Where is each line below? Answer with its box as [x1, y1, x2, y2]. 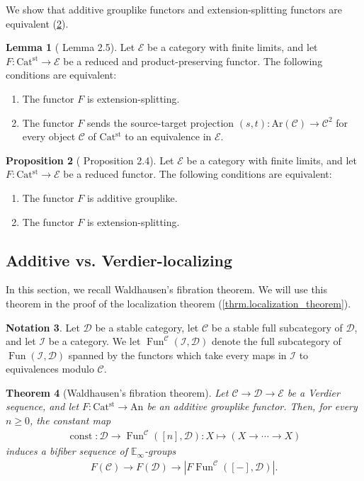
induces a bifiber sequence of [6, 443, 127, 458]
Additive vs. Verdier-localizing [6, 249, 233, 271]
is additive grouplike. [86, 190, 178, 205]
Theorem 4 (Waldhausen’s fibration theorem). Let [6, 385, 229, 400]
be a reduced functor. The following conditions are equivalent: [63, 166, 332, 181]
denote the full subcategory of [211, 334, 341, 349]
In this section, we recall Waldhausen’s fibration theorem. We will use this [6, 282, 328, 297]
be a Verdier [287, 385, 340, 400]
